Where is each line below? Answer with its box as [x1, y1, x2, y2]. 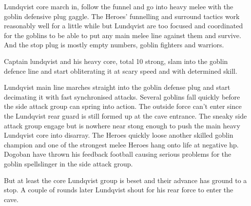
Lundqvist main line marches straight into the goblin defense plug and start [4, 82, 231, 92]
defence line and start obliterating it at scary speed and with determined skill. [4, 65, 237, 76]
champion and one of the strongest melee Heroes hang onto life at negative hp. [4, 139, 239, 149]
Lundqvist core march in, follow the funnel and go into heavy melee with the [4, 1, 233, 11]
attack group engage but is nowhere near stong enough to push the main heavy [4, 120, 240, 130]
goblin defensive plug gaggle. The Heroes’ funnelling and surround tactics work [4, 11, 240, 21]
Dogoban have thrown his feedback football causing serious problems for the [4, 149, 232, 159]
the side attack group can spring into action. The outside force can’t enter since [4, 101, 242, 111]
